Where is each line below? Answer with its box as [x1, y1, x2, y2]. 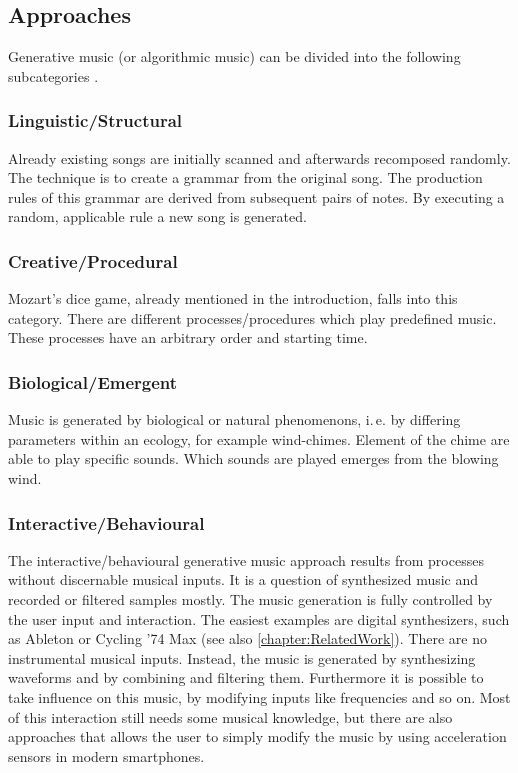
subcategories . [8, 65, 99, 86]
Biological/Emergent [8, 369, 178, 394]
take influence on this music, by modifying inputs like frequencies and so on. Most [8, 686, 511, 707]
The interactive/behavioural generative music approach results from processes [8, 549, 484, 570]
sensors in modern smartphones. [8, 745, 205, 766]
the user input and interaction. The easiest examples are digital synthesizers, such [8, 608, 510, 629]
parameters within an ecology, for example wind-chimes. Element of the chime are [8, 428, 510, 449]
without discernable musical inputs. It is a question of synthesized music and [8, 569, 479, 590]
